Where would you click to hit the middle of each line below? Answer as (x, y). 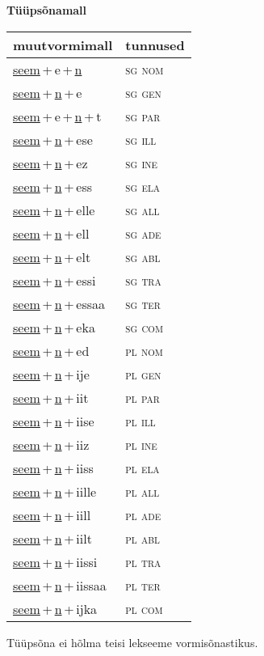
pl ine (141, 444)
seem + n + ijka (55, 608)
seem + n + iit (51, 397)
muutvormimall (63, 44)
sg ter (143, 303)
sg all (142, 209)
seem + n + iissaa (60, 585)
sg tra (143, 280)
